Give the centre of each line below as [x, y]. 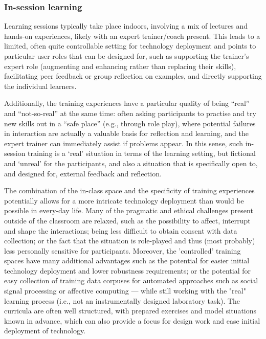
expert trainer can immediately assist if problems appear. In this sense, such [124, 143]
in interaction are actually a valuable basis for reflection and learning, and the [126, 133]
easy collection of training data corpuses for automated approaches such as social [131, 280]
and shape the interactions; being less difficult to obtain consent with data [121, 230]
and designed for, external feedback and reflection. [83, 173]
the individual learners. [40, 86]
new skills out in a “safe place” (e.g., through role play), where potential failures [130, 123]
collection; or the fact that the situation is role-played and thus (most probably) [130, 241]
